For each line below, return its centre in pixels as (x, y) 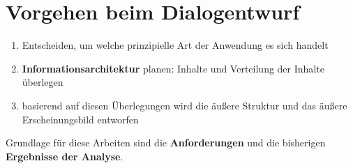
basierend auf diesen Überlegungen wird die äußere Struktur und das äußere (185, 105)
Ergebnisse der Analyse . (65, 156)
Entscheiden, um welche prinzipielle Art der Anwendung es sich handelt (175, 45)
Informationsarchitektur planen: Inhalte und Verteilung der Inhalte (173, 68)
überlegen (43, 82)
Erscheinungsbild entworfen (80, 119)
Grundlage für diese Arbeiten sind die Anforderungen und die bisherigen (166, 143)
